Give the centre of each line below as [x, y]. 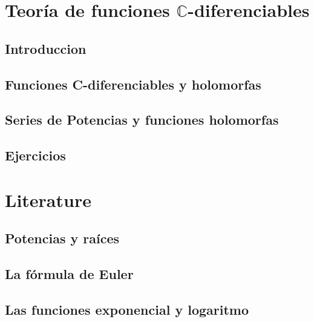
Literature [48, 199]
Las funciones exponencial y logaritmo [127, 309]
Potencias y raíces [62, 238]
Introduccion [46, 48]
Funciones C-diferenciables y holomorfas [133, 84]
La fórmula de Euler [69, 274]
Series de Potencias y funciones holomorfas [142, 120]
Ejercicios [35, 155]
